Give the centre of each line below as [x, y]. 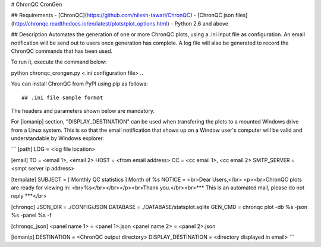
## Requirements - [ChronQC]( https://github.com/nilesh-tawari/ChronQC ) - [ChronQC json [122, 15]
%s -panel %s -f [31, 215]
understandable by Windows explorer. [57, 138]
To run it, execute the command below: [59, 62]
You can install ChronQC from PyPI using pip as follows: [79, 84]
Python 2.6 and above [202, 23]
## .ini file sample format [62, 97]
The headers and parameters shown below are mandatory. [83, 110]
